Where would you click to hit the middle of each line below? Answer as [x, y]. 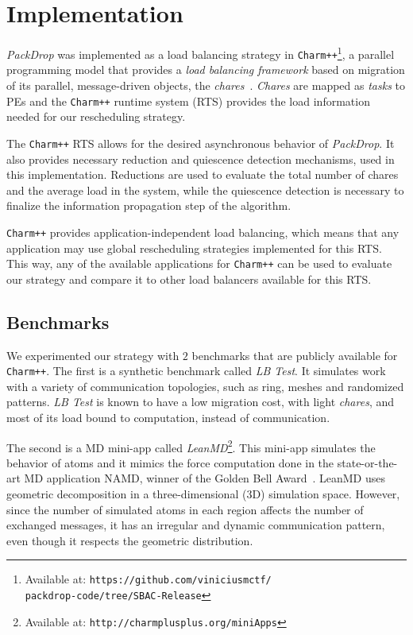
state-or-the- [367, 462]
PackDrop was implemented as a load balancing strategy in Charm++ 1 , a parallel [201, 53]
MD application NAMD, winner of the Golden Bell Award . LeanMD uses [205, 478]
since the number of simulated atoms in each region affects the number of [185, 509]
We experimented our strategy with [93, 355]
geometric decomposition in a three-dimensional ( [127, 494]
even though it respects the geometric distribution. [130, 540]
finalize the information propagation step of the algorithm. [149, 205]
